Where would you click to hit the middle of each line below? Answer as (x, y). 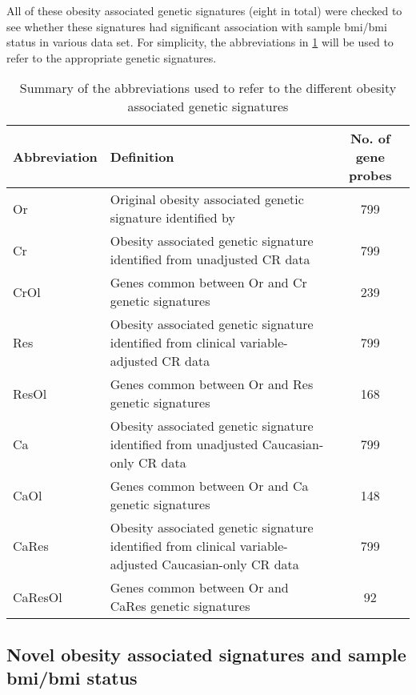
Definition (142, 157)
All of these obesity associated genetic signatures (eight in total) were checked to (204, 10)
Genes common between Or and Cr (208, 283)
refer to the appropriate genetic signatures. (112, 57)
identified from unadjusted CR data (210, 259)
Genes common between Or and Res (212, 384)
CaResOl (38, 597)
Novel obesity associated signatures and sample (206, 654)
